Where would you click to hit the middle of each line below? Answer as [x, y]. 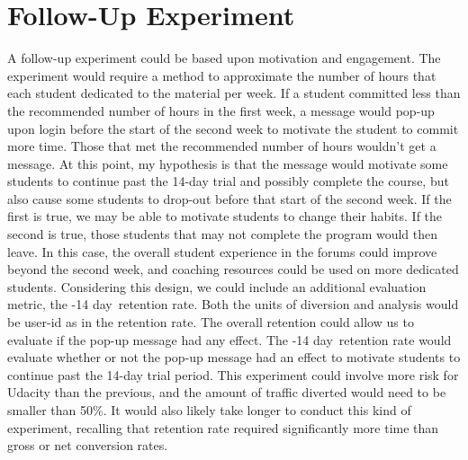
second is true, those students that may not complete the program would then [223, 234]
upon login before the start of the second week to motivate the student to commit [233, 128]
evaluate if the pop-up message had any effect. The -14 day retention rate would [229, 339]
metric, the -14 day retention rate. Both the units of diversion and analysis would [233, 304]
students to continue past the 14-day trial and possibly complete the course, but [228, 181]
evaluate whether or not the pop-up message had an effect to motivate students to [234, 357]
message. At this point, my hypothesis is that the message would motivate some [228, 163]
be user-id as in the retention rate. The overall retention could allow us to [211, 322]
